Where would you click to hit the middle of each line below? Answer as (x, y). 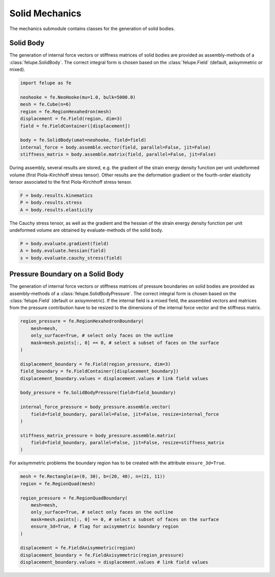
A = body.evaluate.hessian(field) (63, 251)
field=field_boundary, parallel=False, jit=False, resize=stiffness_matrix (128, 443)
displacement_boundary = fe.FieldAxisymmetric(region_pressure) (102, 555)
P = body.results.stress (51, 203)
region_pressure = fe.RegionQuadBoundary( (74, 498)
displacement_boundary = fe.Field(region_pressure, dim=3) (95, 364)
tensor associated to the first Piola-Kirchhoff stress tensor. (71, 182)
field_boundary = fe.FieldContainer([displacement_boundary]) (99, 371)
